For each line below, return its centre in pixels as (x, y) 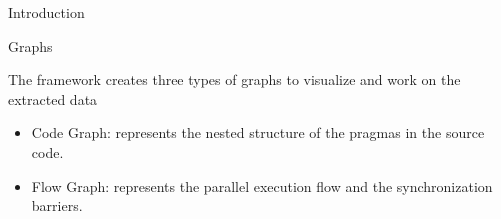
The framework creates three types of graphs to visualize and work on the (234, 79)
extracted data (53, 98)
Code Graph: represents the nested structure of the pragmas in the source (258, 132)
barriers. (57, 205)
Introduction (46, 12)
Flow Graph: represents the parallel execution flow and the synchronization (262, 185)
